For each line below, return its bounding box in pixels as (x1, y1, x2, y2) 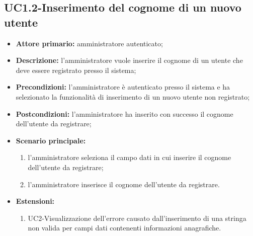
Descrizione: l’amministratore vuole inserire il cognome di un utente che (16, 55, 243, 65)
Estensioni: (16, 196, 55, 206)
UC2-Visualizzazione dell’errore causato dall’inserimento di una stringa (28, 212, 246, 223)
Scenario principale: (16, 135, 86, 145)
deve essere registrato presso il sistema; (16, 64, 136, 75)
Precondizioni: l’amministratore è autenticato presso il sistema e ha (16, 82, 230, 92)
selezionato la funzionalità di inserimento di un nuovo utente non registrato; (16, 91, 250, 102)
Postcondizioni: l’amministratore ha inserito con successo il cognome (16, 108, 233, 119)
